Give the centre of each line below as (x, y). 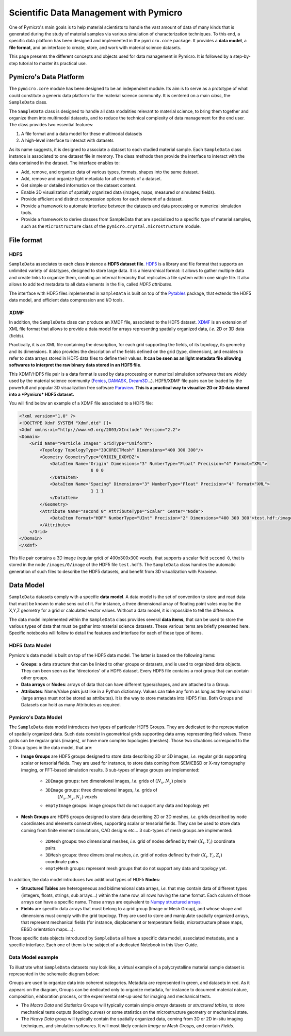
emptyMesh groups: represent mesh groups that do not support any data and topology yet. (136, 869)
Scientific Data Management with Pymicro (96, 13)
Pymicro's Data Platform (47, 77)
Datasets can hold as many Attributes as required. (71, 705)
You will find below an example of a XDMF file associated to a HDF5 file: (81, 403)
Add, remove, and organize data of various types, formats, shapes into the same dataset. (110, 172)
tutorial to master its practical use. (53, 63)
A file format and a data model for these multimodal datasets (82, 134)
